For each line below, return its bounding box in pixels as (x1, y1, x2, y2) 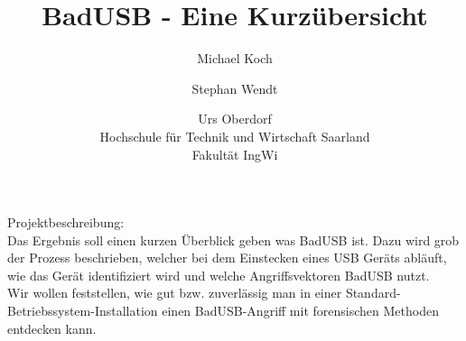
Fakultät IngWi (191, 144, 278, 163)
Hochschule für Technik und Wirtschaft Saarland (99, 126, 370, 145)
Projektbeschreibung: (7, 213, 125, 232)
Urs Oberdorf (198, 109, 272, 128)
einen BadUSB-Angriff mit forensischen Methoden (162, 301, 439, 320)
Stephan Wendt (191, 78, 278, 97)
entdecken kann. (7, 318, 97, 337)
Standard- (345, 283, 401, 302)
